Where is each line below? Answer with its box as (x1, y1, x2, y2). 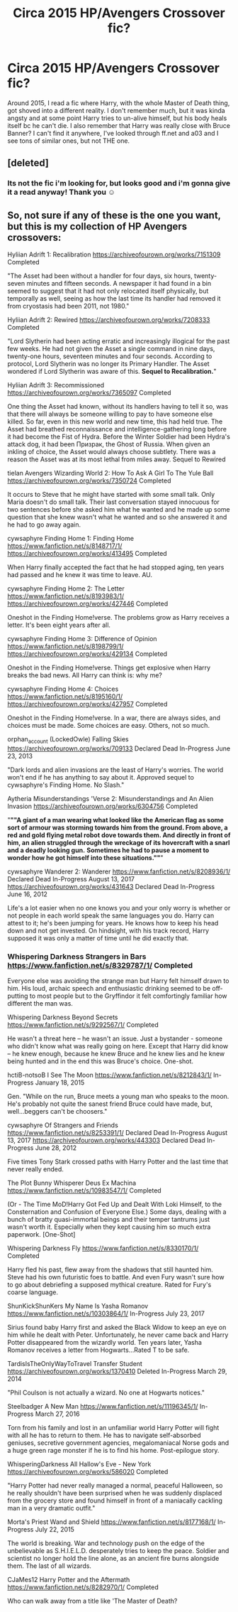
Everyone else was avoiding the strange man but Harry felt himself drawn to (7, 977, 229, 985)
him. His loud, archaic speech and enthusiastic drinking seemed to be (7, 984, 211, 993)
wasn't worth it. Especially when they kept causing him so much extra (7, 1223, 211, 1231)
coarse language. (7, 1288, 59, 1296)
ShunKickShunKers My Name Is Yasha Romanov (7, 1302, 149, 1311)
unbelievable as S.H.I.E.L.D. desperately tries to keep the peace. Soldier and (7, 1547, 229, 1555)
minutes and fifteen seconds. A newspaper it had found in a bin (26, 279, 211, 288)
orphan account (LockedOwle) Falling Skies (7, 735, 129, 745)
